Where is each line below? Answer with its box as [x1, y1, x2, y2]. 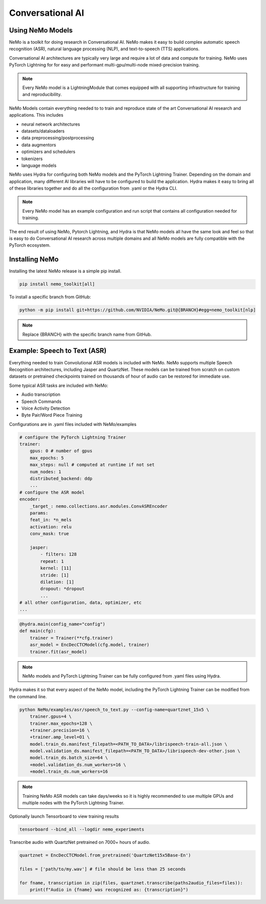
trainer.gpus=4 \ [30, 714, 72, 719]
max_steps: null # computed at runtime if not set [30, 462, 155, 468]
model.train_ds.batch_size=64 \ [30, 755, 108, 761]
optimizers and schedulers [21, 149, 76, 155]
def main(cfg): [19, 628, 56, 634]
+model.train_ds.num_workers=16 [30, 769, 108, 775]
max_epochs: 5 [30, 455, 64, 460]
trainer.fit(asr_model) [30, 649, 87, 654]
